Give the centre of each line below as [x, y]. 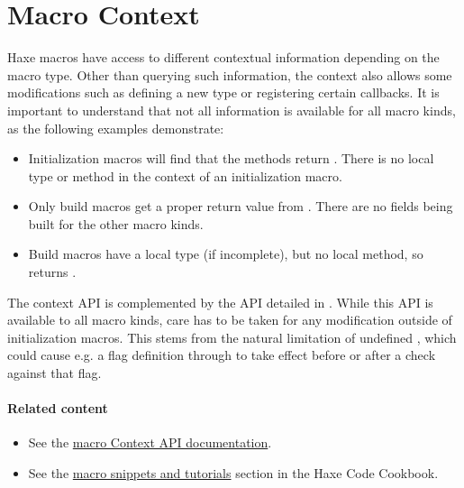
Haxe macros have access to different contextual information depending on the [223, 57]
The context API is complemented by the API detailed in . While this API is [220, 302]
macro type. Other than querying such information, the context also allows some [230, 74]
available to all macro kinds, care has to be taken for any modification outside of [230, 320]
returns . [52, 272]
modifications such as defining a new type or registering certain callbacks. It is [223, 92]
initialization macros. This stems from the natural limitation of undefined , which [232, 337]
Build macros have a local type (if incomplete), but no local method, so [226, 254]
